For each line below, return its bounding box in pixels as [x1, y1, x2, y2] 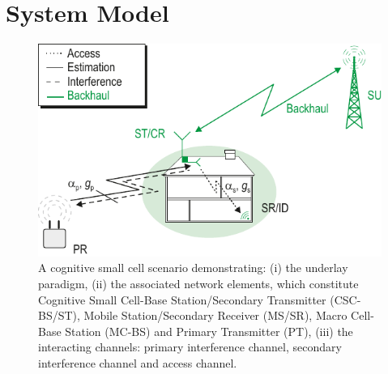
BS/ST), [38, 307, 80, 324]
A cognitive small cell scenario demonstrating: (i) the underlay [38, 259, 348, 276]
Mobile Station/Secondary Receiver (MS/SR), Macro [83, 307, 347, 324]
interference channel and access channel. [38, 354, 237, 371]
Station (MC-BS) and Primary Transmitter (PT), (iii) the [65, 322, 353, 339]
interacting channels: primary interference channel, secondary [38, 338, 342, 355]
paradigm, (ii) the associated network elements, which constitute [38, 275, 359, 291]
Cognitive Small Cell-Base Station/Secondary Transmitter [38, 291, 326, 308]
